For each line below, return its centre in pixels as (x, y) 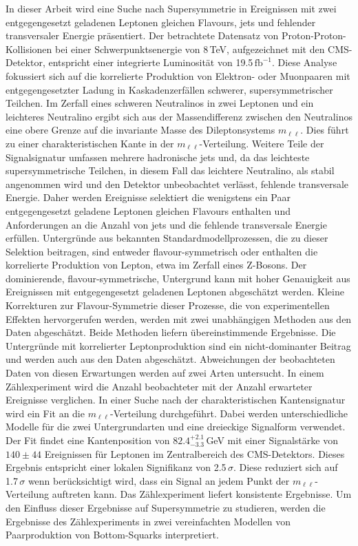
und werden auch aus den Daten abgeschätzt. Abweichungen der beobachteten (170, 359)
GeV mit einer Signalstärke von (272, 440)
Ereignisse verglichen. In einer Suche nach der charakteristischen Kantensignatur (176, 400)
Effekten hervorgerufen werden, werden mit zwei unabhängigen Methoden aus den (179, 318)
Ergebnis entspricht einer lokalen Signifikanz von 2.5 (116, 467)
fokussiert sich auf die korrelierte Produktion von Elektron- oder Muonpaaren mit (178, 75)
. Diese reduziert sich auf (285, 467)
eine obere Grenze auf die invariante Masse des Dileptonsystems (140, 130)
